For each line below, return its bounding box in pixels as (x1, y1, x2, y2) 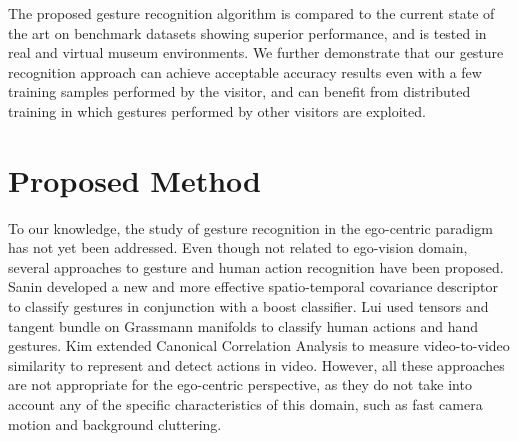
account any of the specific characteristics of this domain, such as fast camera (8, 394, 483, 415)
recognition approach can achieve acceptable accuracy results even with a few (8, 61, 482, 82)
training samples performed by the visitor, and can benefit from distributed (8, 81, 471, 102)
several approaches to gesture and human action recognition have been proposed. (8, 256, 504, 277)
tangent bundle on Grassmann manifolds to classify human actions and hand (8, 315, 479, 336)
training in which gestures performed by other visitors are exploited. (8, 100, 426, 121)
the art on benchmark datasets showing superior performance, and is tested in (8, 22, 487, 43)
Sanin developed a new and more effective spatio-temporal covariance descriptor (8, 276, 498, 297)
